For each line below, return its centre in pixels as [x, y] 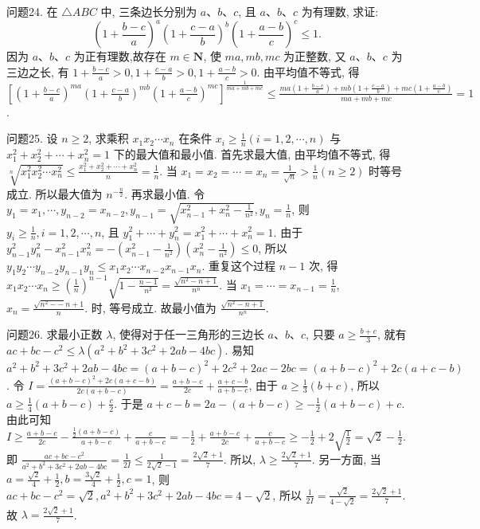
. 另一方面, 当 [346, 458]
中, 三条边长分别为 [149, 11]
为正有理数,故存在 [120, 56]
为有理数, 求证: [340, 11]
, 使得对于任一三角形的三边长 [188, 334]
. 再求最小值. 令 [165, 193]
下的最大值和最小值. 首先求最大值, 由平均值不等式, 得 [252, 154]
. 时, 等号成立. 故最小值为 [150, 307]
